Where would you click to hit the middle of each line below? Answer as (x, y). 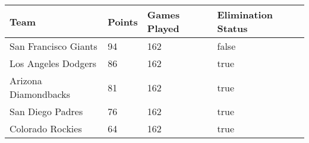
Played (163, 28)
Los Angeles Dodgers (53, 63)
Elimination (245, 15)
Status (232, 28)
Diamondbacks (40, 94)
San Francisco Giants (53, 46)
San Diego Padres (46, 111)
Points (123, 21)
